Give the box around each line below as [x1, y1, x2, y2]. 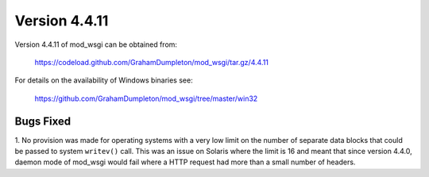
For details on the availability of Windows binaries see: [14, 75, 194, 85]
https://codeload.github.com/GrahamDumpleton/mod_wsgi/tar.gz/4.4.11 [34, 57, 269, 67]
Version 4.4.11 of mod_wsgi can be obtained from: [14, 40, 178, 49]
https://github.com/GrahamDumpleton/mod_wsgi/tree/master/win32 [34, 94, 258, 103]
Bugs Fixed [14, 114, 71, 128]
